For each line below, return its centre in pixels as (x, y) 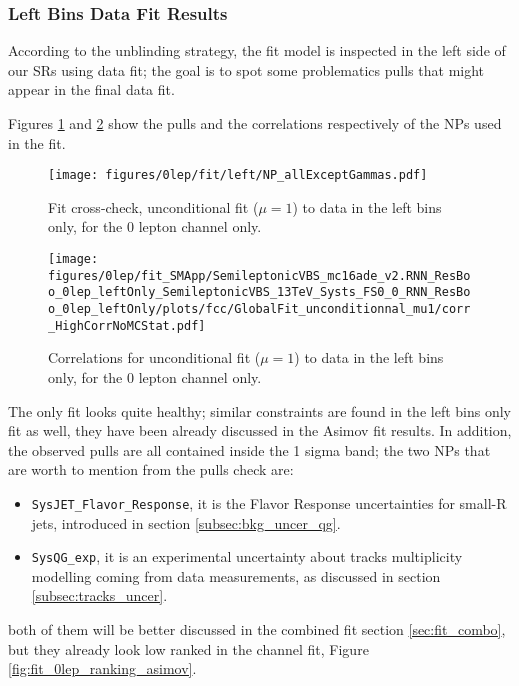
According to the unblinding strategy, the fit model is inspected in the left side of (257, 50)
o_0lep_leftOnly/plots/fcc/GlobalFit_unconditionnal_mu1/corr (259, 309)
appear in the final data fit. (91, 89)
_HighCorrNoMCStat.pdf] (127, 325)
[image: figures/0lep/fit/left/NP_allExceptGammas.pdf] (238, 175)
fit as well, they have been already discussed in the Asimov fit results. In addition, (260, 430)
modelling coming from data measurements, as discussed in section (236, 575)
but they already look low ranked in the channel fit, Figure (188, 648)
